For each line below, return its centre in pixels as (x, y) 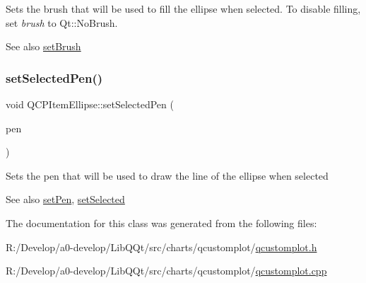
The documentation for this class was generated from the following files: (161, 223)
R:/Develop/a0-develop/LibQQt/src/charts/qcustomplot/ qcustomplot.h (161, 247)
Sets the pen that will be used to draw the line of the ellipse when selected (167, 175)
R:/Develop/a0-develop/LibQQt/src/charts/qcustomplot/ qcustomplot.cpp (166, 271)
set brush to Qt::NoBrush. (62, 22)
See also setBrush (43, 46)
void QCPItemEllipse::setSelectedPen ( (90, 104)
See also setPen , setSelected (65, 199)
